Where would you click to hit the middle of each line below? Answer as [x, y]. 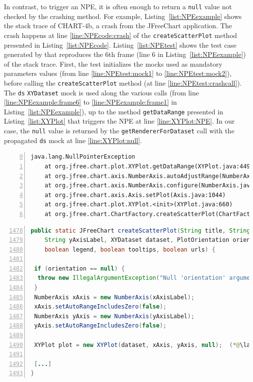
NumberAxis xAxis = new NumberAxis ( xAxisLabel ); [114, 297]
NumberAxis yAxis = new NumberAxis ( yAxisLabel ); [114, 316]
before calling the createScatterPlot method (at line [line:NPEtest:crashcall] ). [123, 82]
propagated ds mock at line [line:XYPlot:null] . [73, 140]
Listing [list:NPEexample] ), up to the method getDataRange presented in [114, 111]
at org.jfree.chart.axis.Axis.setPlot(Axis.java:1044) [135, 195]
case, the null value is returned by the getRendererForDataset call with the [119, 131]
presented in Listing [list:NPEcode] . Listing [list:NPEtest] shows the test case [120, 45]
